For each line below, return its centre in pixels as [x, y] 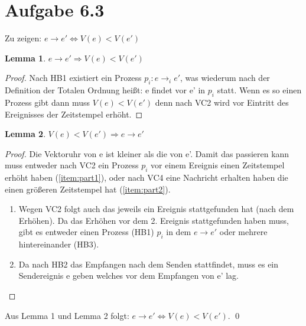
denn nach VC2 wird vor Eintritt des [222, 102]
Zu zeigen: [23, 38]
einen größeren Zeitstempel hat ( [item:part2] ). [88, 189]
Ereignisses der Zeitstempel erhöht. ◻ [74, 114]
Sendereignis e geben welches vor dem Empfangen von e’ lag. [128, 276]
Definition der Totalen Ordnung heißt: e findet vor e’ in [105, 90]
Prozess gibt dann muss [48, 102]
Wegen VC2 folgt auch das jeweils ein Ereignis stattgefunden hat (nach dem [156, 209]
